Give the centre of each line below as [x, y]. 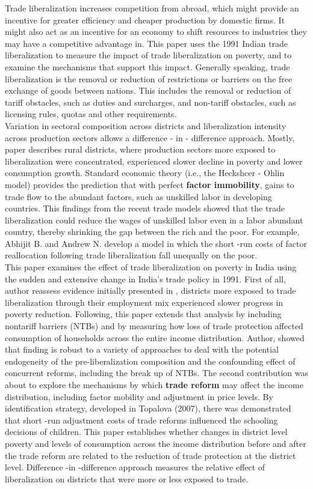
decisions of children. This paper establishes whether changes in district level [146, 432]
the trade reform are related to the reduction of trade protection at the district [150, 455]
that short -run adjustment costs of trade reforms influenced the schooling [141, 420]
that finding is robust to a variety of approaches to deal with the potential [142, 349]
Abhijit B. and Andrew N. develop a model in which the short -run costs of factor [156, 243]
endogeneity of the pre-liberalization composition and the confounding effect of [150, 361]
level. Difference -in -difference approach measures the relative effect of [135, 467]
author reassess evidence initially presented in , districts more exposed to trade [150, 290]
